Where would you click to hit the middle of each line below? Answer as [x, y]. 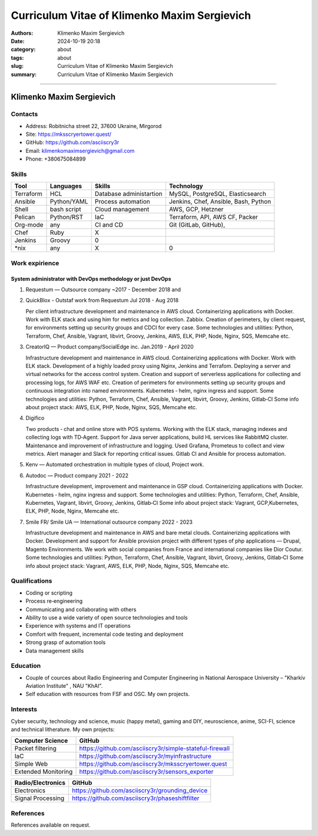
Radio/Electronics [40, 783]
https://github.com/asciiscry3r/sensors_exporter [146, 772]
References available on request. [51, 825]
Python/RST [67, 217]
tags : [17, 58]
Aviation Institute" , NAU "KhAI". [64, 686]
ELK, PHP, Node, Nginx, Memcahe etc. [72, 511]
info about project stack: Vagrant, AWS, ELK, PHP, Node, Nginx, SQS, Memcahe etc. [127, 566]
